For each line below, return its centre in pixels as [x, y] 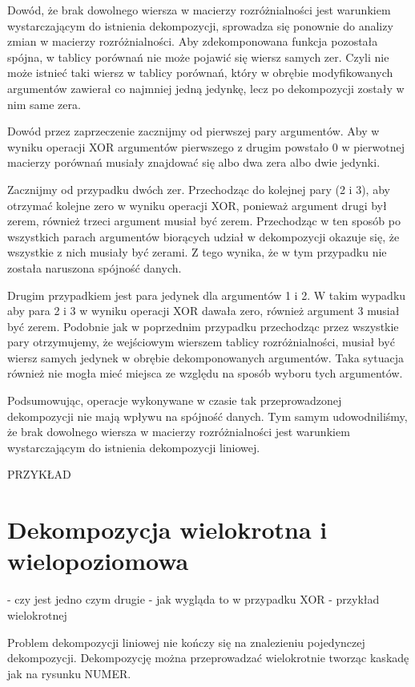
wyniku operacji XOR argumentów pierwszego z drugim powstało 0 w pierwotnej [206, 146]
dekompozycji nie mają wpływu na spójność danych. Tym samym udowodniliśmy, [207, 416]
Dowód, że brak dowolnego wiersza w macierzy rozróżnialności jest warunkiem [199, 10]
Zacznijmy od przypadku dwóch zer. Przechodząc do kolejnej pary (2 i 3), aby [199, 189]
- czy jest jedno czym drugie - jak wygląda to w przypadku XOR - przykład [193, 599]
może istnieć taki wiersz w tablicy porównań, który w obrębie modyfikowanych [200, 73]
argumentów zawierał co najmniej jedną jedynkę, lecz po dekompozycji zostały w [206, 88]
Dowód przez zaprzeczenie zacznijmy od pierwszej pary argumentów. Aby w [193, 131]
